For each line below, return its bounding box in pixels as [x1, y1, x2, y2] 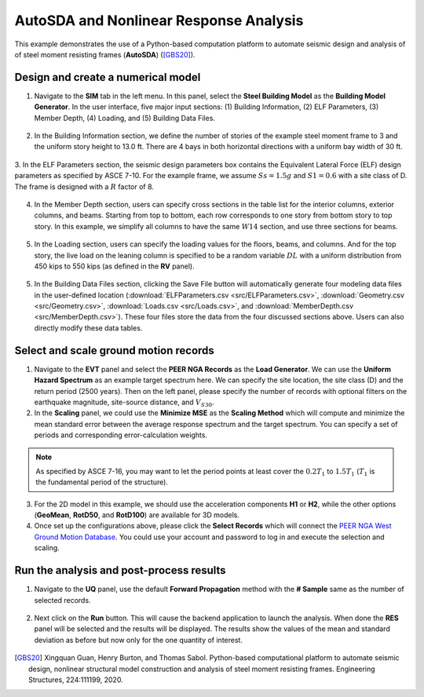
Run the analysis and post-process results [14, 564, 227, 577]
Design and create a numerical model [14, 71, 201, 84]
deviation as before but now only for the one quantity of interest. [34, 635, 243, 644]
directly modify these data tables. [34, 323, 143, 333]
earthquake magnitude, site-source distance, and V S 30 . [34, 397, 215, 408]
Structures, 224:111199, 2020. [28, 675, 123, 684]
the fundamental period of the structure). [35, 477, 169, 487]
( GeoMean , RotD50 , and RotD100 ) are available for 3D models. [34, 510, 239, 520]
